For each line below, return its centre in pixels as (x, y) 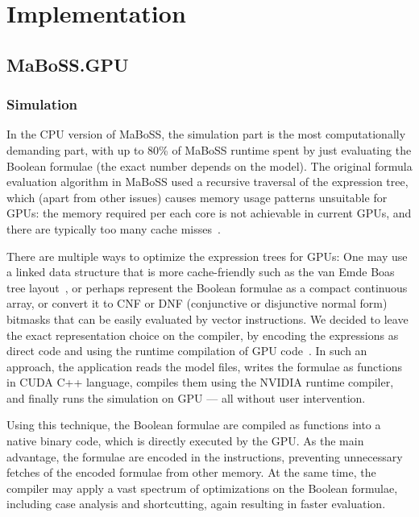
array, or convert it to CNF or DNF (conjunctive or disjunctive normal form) (197, 303)
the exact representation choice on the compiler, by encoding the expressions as (203, 335)
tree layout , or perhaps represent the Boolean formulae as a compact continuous (207, 287)
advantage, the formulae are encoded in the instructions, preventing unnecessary (205, 456)
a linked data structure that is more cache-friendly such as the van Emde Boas (201, 272)
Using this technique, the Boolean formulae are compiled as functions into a (194, 425)
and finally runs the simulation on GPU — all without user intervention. (186, 397)
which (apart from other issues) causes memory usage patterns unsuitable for (197, 197)
